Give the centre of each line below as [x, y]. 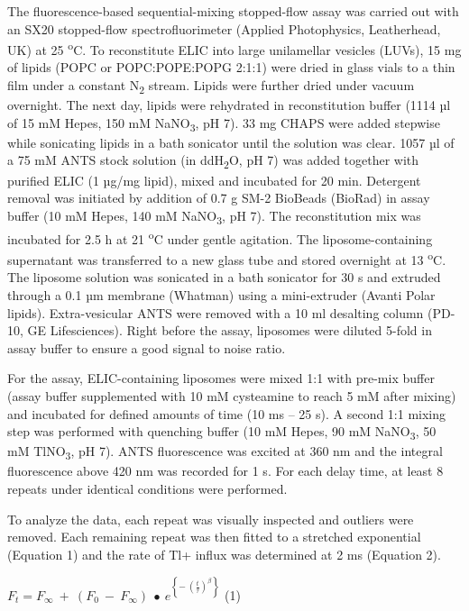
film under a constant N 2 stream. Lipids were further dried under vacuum [211, 86]
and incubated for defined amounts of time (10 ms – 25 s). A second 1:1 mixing [227, 413]
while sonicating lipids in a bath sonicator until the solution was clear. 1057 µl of [231, 142]
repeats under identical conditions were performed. [147, 488]
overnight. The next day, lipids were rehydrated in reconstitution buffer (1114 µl [229, 105]
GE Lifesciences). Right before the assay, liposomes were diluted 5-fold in [230, 330]
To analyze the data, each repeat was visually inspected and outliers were [211, 519]
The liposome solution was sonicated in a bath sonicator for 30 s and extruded [224, 277]
